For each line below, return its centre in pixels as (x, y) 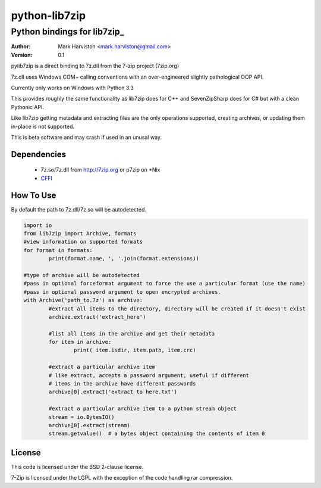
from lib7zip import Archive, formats (80, 233)
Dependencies (39, 154)
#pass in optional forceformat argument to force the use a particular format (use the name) (165, 284)
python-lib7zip (48, 15)
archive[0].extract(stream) (89, 425)
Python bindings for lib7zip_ (67, 32)
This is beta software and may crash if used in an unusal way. (86, 137)
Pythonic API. (28, 107)
